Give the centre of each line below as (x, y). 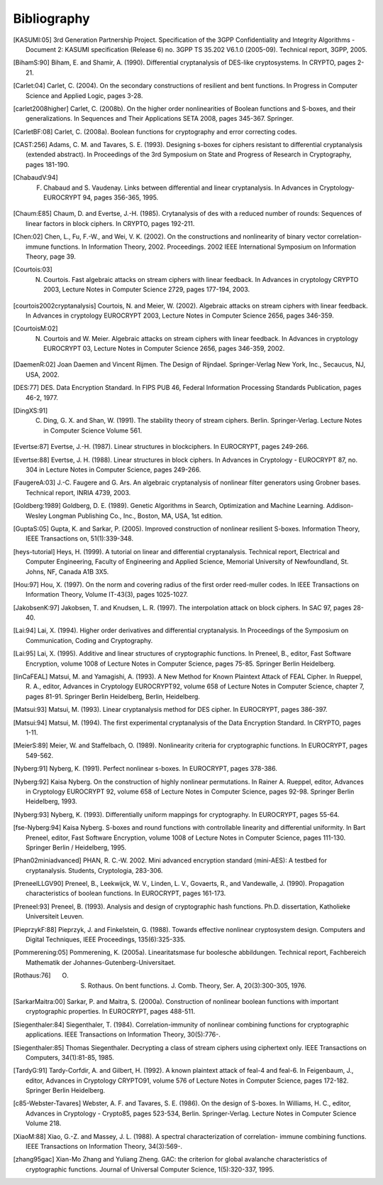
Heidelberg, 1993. (51, 801)
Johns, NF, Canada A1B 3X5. (67, 571)
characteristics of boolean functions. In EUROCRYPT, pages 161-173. (126, 893)
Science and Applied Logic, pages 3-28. (84, 95)
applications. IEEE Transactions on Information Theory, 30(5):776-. (123, 1034)
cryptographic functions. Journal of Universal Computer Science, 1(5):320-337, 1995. (150, 1169)
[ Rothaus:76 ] (32, 975)
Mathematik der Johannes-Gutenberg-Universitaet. (101, 962)
